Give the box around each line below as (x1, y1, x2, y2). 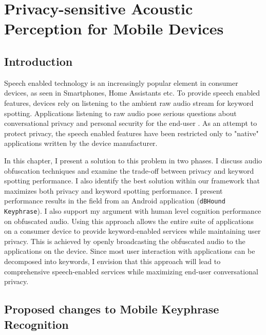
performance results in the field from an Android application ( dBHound (4, 195, 225, 206)
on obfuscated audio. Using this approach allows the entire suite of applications (4, 215, 254, 226)
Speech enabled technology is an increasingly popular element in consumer (4, 77, 238, 88)
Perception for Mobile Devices (4, 18, 224, 39)
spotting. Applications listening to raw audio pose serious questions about (4, 107, 237, 118)
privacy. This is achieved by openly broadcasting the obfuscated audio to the (4, 235, 245, 246)
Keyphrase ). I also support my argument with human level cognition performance (4, 205, 261, 216)
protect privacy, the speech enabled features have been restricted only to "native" (4, 127, 259, 138)
